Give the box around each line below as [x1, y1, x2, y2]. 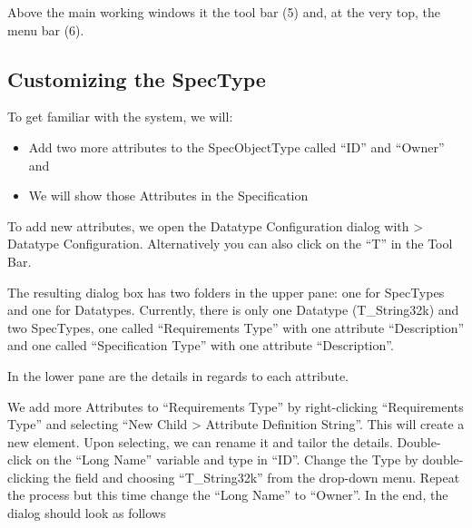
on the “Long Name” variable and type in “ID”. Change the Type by [35, 450, 418, 469]
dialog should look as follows [7, 504, 166, 523]
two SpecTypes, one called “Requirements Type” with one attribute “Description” [7, 318, 465, 337]
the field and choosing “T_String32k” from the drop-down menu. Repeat [53, 467, 460, 486]
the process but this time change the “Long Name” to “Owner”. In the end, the [7, 485, 448, 504]
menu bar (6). [7, 20, 84, 39]
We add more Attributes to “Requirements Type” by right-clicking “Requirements [7, 396, 464, 416]
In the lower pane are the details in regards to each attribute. [7, 366, 349, 385]
